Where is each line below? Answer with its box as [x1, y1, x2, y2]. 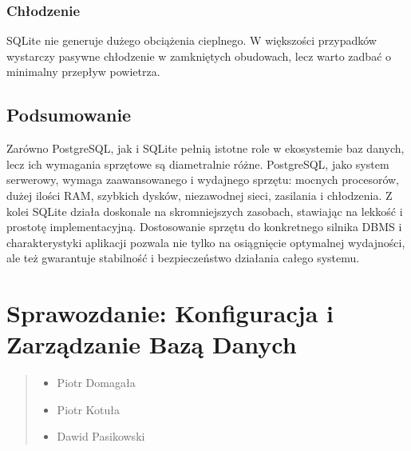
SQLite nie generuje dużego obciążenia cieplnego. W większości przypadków [6, 32, 377, 49]
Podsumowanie [6, 102, 132, 127]
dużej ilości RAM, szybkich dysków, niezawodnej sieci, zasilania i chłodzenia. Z [6, 186, 393, 203]
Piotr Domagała [57, 374, 136, 391]
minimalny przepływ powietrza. [6, 63, 160, 80]
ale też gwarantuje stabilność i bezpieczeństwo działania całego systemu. [6, 249, 360, 266]
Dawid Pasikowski [57, 428, 145, 445]
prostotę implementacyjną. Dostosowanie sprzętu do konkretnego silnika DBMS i [6, 218, 402, 235]
